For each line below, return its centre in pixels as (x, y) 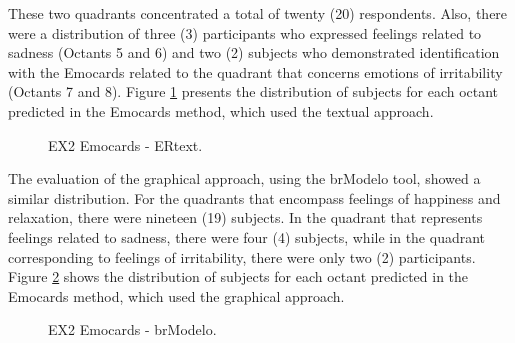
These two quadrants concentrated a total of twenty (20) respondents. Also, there (258, 13)
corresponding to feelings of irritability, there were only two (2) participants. (242, 256)
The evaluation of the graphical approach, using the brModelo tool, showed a (244, 178)
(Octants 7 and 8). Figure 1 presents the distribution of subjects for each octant (253, 91)
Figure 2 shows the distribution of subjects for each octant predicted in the (238, 276)
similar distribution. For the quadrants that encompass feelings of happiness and (254, 197)
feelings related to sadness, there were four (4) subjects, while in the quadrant (247, 236)
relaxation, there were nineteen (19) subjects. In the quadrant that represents (245, 217)
